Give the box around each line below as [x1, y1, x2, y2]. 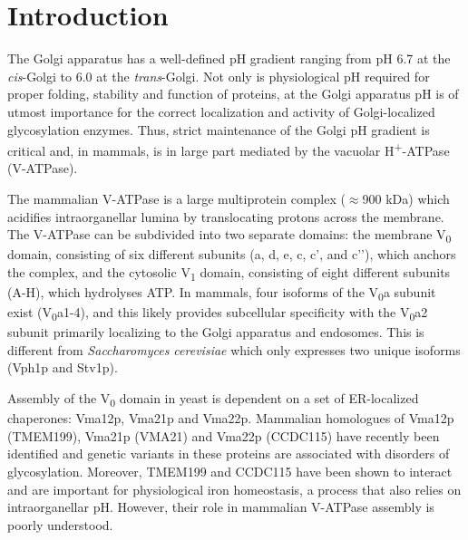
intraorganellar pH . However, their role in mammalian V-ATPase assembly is [7, 497, 434, 516]
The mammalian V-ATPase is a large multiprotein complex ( [7, 188, 346, 207]
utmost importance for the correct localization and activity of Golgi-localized [7, 101, 435, 121]
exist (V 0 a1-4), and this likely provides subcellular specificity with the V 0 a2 [7, 303, 428, 323]
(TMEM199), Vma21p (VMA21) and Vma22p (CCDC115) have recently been [7, 426, 440, 445]
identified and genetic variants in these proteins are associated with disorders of [7, 444, 450, 463]
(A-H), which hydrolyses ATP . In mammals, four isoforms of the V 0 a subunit [7, 282, 436, 304]
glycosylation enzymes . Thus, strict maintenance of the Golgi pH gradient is [7, 120, 430, 139]
